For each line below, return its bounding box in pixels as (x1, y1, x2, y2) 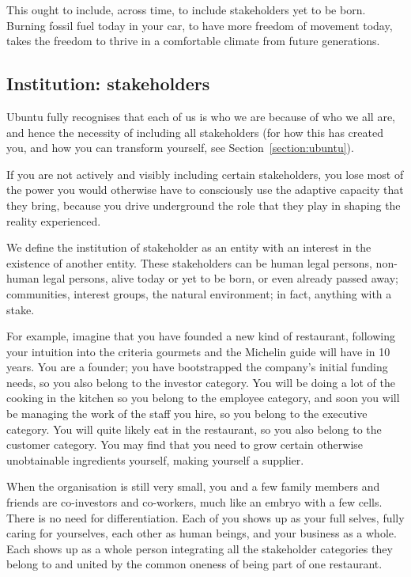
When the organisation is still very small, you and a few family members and (6, 478, 380, 495)
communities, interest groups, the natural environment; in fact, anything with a (6, 285, 392, 302)
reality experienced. (6, 212, 101, 229)
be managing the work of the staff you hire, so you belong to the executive (6, 405, 368, 422)
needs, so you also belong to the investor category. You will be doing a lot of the (6, 374, 395, 390)
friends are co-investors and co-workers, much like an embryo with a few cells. (6, 494, 383, 511)
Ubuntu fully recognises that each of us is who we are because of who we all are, (6, 108, 395, 124)
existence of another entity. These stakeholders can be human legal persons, (6, 254, 372, 271)
